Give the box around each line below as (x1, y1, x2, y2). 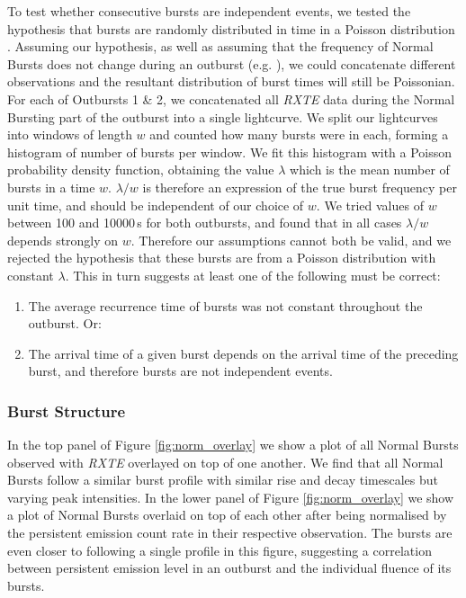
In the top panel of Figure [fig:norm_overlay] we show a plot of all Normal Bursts (7, 435, 459, 454)
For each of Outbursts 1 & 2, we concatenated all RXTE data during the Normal (7, 89, 455, 108)
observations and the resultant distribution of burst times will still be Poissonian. (7, 72, 455, 91)
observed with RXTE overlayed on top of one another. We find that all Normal (7, 452, 444, 471)
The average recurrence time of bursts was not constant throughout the (28, 296, 423, 315)
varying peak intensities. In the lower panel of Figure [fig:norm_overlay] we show (7, 487, 454, 506)
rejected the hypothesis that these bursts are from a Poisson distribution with (7, 248, 436, 267)
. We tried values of (316, 195, 424, 214)
